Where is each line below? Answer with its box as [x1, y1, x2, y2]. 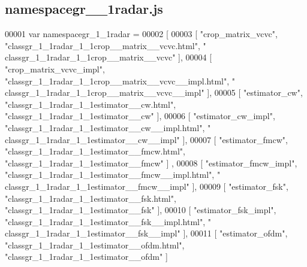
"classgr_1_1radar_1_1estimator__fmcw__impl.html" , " [5, 168, 221, 181]
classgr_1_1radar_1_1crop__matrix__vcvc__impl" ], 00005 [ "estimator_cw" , [5, 86, 303, 99]
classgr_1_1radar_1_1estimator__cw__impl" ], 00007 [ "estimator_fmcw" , [5, 133, 288, 145]
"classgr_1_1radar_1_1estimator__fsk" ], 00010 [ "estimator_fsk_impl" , [5, 204, 276, 216]
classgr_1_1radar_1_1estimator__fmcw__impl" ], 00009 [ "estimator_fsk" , [5, 180, 288, 192]
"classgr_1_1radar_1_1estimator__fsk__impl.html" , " [5, 215, 212, 227]
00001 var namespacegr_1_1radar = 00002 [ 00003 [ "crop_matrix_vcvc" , [5, 28, 278, 40]
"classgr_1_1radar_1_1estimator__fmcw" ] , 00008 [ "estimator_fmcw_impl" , [5, 156, 297, 169]
